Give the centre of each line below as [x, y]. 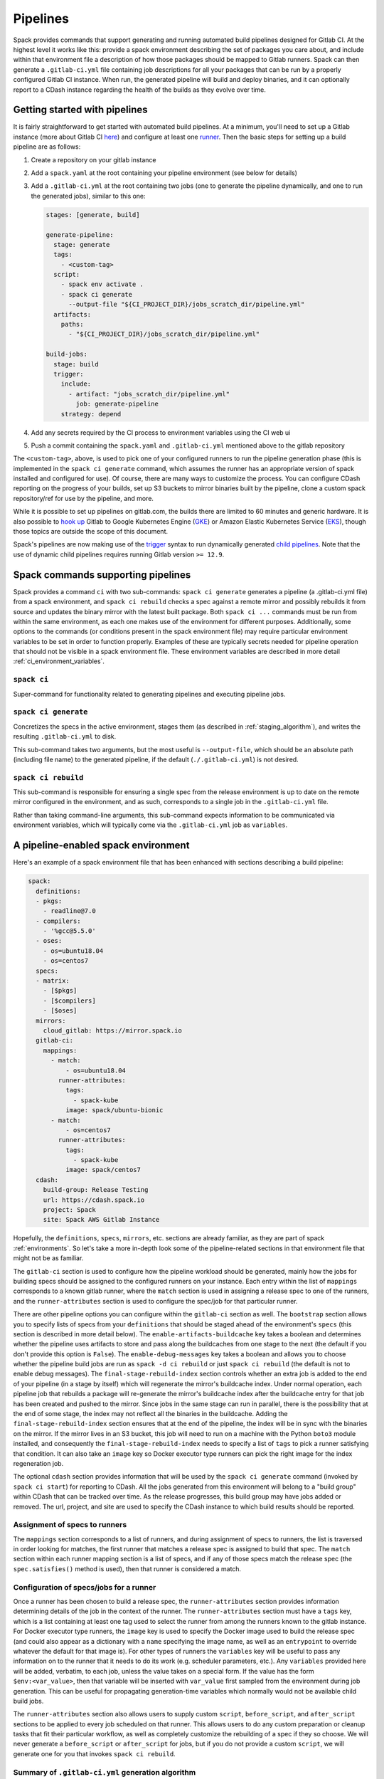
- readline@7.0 [69, 911]
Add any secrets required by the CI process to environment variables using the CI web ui [161, 432]
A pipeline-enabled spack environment [101, 846]
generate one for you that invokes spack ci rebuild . [94, 1753]
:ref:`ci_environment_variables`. [59, 661]
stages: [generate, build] [93, 215]
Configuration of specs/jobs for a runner [85, 1587]
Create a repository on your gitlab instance [94, 159]
